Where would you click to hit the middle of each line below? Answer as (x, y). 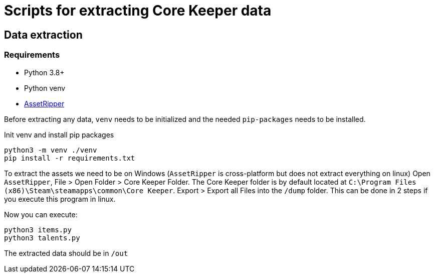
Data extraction (43, 35)
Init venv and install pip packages (59, 134)
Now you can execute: (41, 214)
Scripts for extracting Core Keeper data (138, 11)
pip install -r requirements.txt (70, 158)
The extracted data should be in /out (66, 253)
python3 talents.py (42, 238)
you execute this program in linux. (60, 199)
